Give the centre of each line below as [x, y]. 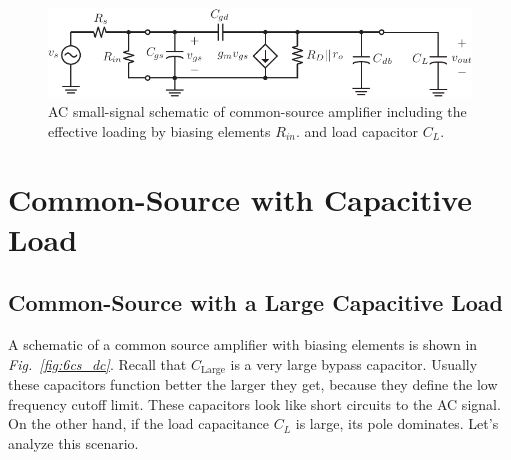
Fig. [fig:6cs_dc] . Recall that [97, 363]
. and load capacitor [357, 130]
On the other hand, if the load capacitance [139, 423]
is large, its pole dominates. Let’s [397, 423]
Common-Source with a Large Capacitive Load [256, 302]
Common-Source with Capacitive [240, 199]
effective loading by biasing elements [159, 130]
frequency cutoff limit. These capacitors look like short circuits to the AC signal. [254, 403]
